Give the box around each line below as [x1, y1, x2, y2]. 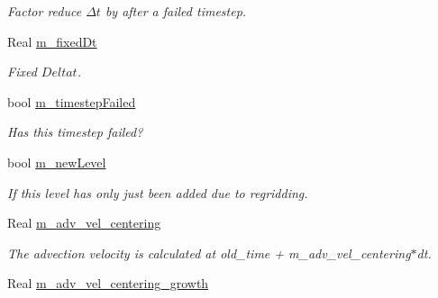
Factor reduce [7, 2, 82, 20]
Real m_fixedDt [7, 32, 97, 50]
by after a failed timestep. [105, 2, 247, 20]
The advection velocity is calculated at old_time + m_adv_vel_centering [7, 243, 411, 262]
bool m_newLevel [7, 152, 106, 171]
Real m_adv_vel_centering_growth [7, 274, 209, 293]
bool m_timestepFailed [7, 92, 136, 111]
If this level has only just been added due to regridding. [7, 183, 308, 202]
